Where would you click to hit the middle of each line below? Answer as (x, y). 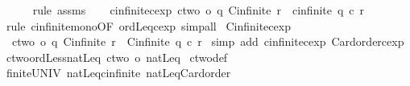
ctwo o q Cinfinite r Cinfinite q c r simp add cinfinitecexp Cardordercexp (208, 41)
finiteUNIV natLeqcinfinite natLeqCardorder (118, 73)
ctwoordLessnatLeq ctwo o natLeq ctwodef (117, 57)
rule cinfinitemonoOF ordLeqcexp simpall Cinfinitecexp (148, 25)
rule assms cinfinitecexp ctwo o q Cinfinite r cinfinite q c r (199, 10)
